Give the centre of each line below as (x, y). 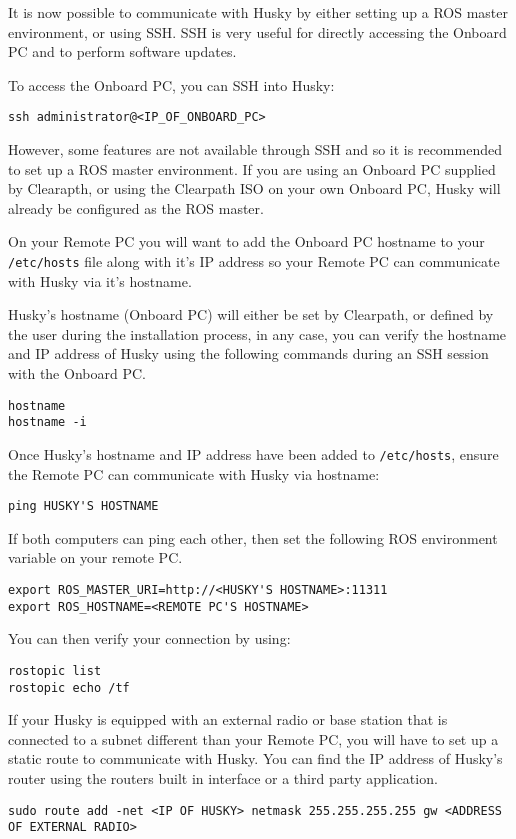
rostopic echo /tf (69, 687)
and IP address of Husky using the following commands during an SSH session (248, 353)
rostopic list (55, 670)
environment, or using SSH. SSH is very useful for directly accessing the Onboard (257, 31)
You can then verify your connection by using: (149, 638)
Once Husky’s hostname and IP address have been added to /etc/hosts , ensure (253, 453)
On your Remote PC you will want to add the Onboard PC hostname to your (246, 241)
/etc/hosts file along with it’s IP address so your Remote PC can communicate (254, 261)
